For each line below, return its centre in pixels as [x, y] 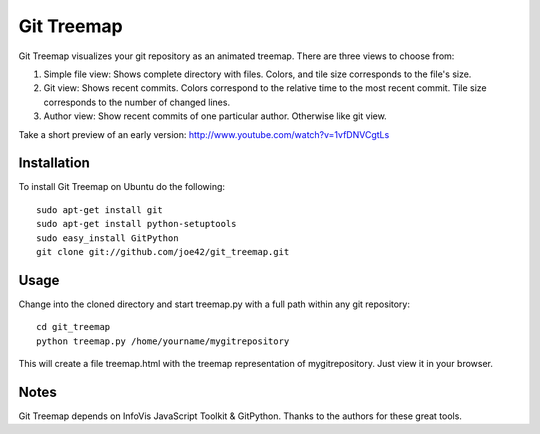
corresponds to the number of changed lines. [136, 102]
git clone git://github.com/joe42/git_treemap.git [163, 251]
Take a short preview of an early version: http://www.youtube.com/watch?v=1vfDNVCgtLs [204, 134]
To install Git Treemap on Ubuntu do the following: [121, 187]
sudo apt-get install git [100, 209]
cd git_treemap [73, 327]
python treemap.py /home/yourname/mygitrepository [163, 341]
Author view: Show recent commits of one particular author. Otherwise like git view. [215, 116]
